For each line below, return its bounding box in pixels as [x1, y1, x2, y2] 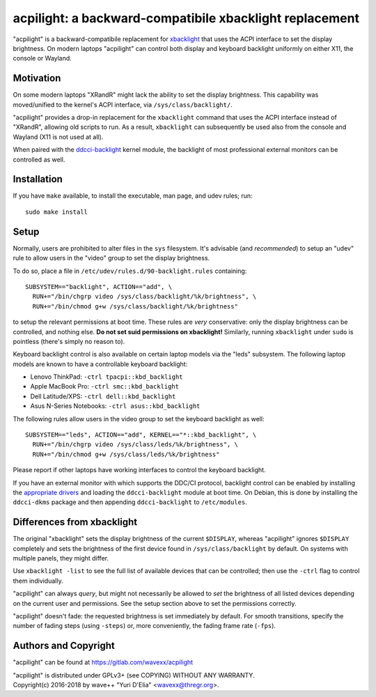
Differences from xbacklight [13, 516, 138, 528]
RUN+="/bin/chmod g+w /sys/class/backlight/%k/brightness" [32, 302, 238, 310]
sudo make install [25, 207, 88, 216]
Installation [13, 173, 63, 185]
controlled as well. [13, 155, 65, 164]
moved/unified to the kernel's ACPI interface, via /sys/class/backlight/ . [13, 100, 233, 109]
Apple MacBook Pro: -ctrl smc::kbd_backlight [30, 382, 180, 391]
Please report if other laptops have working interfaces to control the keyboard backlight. [13, 466, 266, 474]
